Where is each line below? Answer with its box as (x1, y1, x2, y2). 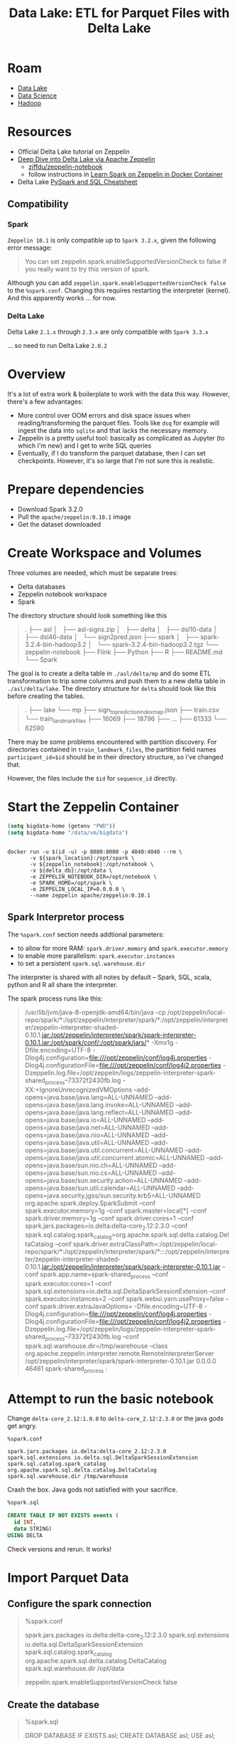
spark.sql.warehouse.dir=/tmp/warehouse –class (24, 1341, 168, 1350)
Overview (7, 367, 66, 382)
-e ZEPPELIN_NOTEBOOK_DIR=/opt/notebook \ (29, 873, 158, 880)
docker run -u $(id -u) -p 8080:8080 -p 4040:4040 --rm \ (7, 848, 182, 855)
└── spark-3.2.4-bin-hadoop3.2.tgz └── (97, 640, 219, 648)
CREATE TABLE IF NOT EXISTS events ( (7, 1512, 119, 1519)
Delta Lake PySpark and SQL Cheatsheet (17, 177, 138, 186)
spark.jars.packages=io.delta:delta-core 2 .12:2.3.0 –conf (24, 1221, 188, 1232)
